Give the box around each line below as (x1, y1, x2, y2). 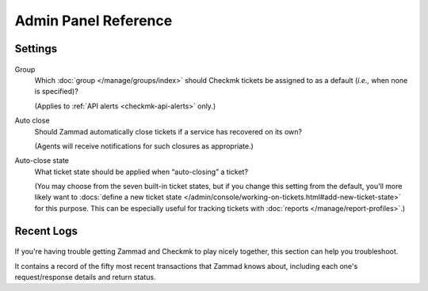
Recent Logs (14, 224, 78, 237)
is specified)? (34, 87, 78, 96)
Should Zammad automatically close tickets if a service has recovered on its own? (34, 127, 303, 136)
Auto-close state (14, 156, 69, 165)
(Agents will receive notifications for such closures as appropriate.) (34, 141, 254, 150)
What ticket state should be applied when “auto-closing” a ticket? (34, 167, 249, 176)
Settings (14, 42, 58, 55)
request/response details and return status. (14, 273, 156, 282)
